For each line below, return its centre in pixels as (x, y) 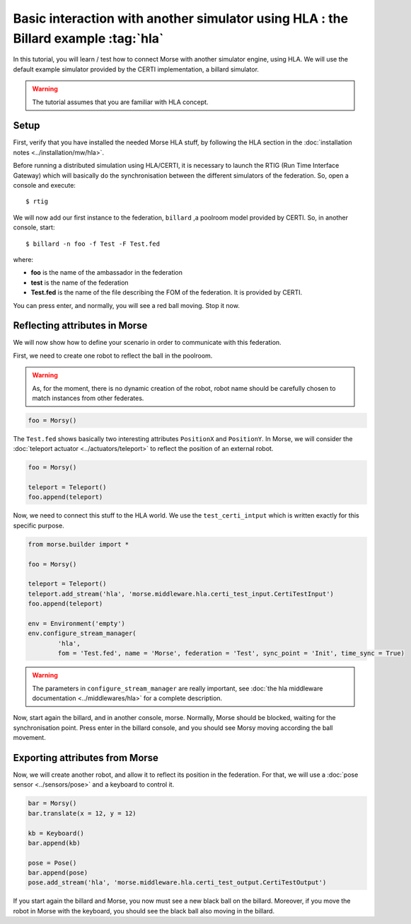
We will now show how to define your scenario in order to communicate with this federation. (147, 343)
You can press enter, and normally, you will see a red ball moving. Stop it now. (126, 305)
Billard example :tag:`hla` (88, 38)
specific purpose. (39, 525)
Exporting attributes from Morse (86, 758)
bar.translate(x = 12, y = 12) (82, 813)
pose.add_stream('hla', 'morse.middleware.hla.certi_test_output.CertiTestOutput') (177, 883)
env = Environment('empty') (76, 623)
